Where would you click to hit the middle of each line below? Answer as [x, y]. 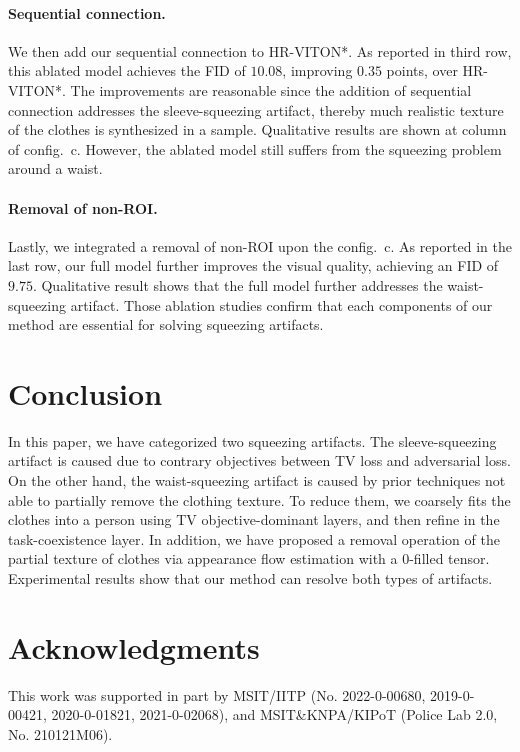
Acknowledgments [134, 646]
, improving [317, 70]
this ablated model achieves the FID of [127, 70]
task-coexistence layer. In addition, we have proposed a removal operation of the [254, 538]
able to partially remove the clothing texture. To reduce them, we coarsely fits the [259, 499]
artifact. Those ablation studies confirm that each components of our [281, 304]
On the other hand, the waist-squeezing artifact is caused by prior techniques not [257, 480]
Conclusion [85, 392]
